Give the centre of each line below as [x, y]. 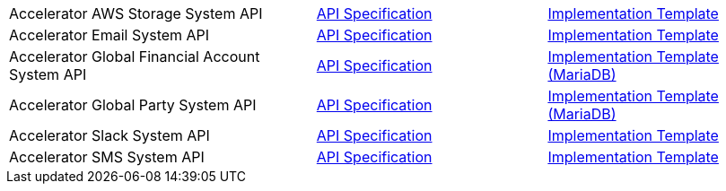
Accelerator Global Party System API [133, 105]
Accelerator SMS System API [107, 157]
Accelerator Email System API [109, 35]
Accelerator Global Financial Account [135, 56]
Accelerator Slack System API [109, 135]
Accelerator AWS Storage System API [136, 13]
